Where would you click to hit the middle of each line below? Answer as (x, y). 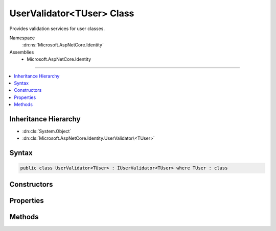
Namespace (22, 38)
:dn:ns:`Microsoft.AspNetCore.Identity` (63, 45)
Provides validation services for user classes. (57, 29)
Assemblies (22, 52)
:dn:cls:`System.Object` (47, 131)
